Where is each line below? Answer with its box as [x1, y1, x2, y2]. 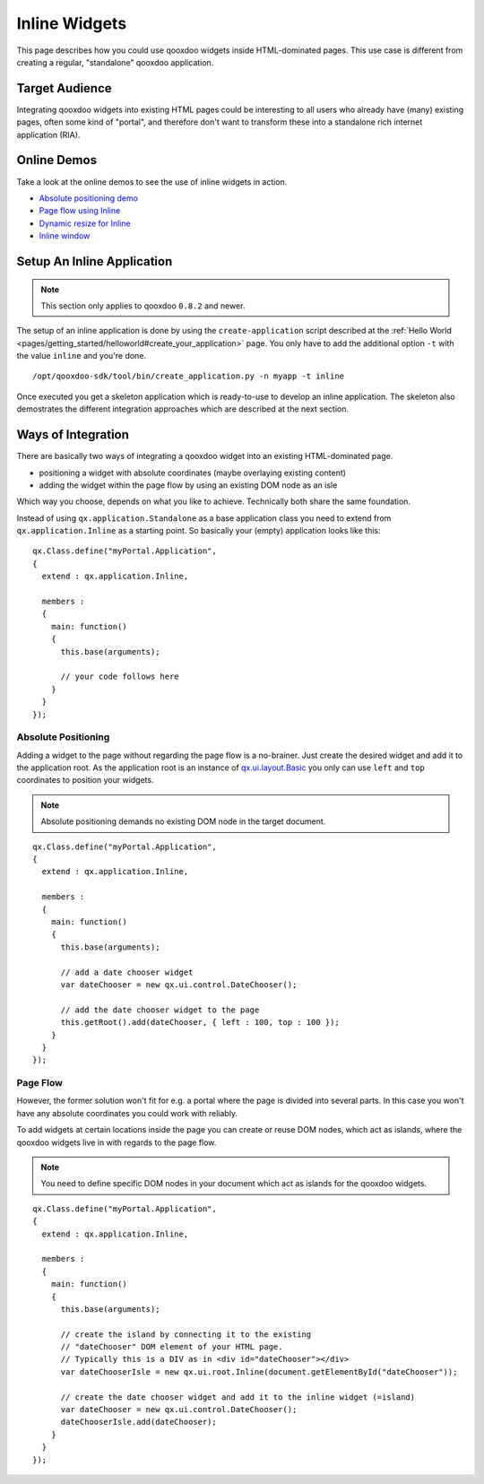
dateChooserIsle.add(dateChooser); [60, 1417, 217, 1428]
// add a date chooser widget [60, 967, 194, 977]
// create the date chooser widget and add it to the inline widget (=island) [60, 1392, 416, 1402]
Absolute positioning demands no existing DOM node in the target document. [40, 816, 326, 827]
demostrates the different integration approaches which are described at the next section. [16, 404, 350, 414]
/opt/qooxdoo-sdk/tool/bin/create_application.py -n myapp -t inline [32, 371, 345, 381]
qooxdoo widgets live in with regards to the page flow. [16, 1137, 217, 1148]
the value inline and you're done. [16, 351, 147, 361]
